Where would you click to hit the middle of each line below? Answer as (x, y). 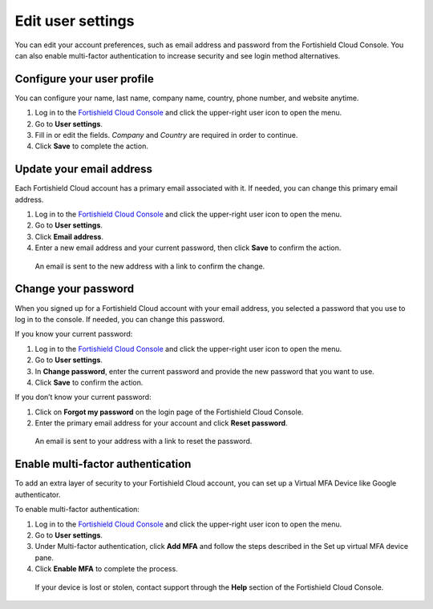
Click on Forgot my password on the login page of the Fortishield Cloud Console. (169, 412)
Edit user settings (75, 21)
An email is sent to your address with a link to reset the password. (144, 442)
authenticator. (38, 494)
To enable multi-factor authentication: (77, 510)
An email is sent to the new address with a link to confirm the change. (150, 266)
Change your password (75, 289)
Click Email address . (69, 236)
